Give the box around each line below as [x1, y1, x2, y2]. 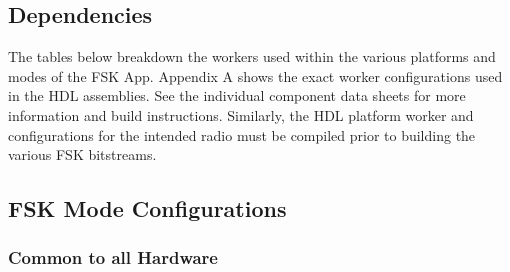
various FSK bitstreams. [8, 144, 157, 165]
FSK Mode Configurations [8, 193, 287, 224]
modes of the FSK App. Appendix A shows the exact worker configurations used [8, 65, 503, 86]
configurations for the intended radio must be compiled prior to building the [8, 124, 476, 145]
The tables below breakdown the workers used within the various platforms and [8, 46, 496, 67]
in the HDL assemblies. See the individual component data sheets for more [8, 85, 466, 106]
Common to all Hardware [8, 245, 218, 270]
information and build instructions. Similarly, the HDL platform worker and [8, 104, 474, 125]
